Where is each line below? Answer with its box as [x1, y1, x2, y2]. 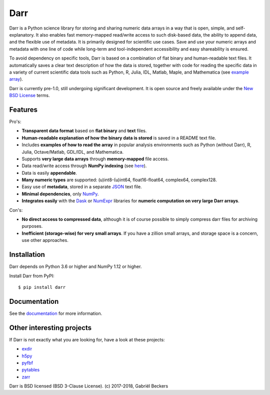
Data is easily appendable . [21, 170, 77, 176]
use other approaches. [21, 237, 68, 243]
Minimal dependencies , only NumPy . [21, 191, 99, 197]
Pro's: [9, 118, 21, 125]
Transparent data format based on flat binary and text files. [21, 128, 147, 134]
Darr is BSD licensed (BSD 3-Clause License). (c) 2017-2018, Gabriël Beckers [9, 383, 168, 389]
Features [9, 105, 37, 114]
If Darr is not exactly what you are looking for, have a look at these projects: [9, 336, 165, 342]
